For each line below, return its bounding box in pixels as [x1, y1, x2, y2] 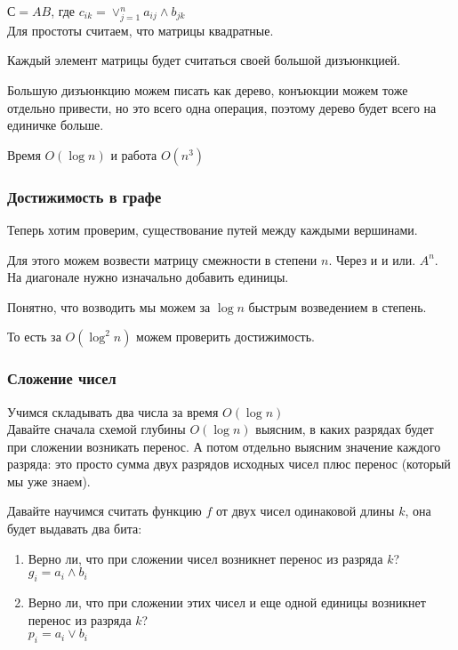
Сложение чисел [7, 367, 117, 389]
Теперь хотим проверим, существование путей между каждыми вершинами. [7, 220, 418, 238]
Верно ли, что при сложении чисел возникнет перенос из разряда [28, 549, 383, 567]
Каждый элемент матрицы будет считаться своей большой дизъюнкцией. [7, 51, 401, 69]
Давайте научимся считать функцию [7, 502, 202, 520]
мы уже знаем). [7, 471, 91, 490]
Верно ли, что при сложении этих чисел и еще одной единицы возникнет [28, 593, 426, 612]
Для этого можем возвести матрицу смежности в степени [7, 250, 317, 269]
